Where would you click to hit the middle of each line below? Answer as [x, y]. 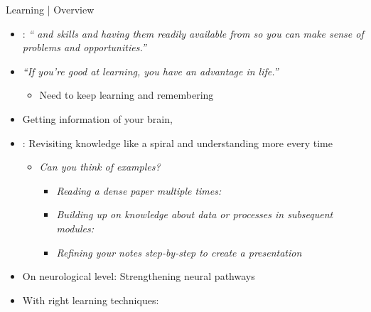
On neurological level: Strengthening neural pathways [139, 276]
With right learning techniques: [91, 300]
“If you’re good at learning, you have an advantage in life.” [150, 71]
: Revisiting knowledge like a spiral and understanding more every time [177, 142]
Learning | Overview [50, 9]
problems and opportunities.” [84, 47]
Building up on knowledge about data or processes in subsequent [195, 214]
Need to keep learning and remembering [127, 95]
